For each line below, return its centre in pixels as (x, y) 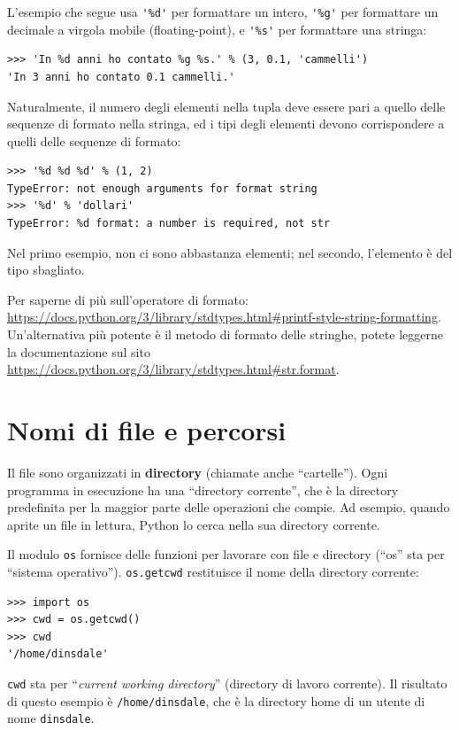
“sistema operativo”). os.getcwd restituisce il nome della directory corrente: (213, 571)
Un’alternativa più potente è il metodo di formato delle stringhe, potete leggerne (225, 334)
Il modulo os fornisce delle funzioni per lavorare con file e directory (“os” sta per (226, 554)
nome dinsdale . (51, 718)
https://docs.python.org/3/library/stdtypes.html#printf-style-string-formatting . (224, 317)
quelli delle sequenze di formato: (94, 140)
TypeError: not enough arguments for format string (162, 188)
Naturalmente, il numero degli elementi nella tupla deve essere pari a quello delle (226, 106)
